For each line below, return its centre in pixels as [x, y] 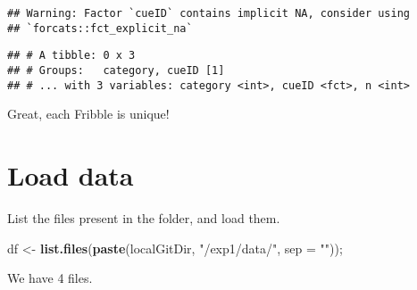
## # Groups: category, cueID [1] [116, 70]
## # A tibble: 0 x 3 [71, 56]
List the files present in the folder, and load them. [144, 218]
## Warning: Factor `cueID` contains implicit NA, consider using [209, 13]
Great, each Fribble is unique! [88, 114]
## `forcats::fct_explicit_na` [100, 28]
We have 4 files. [50, 278]
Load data [71, 175]
